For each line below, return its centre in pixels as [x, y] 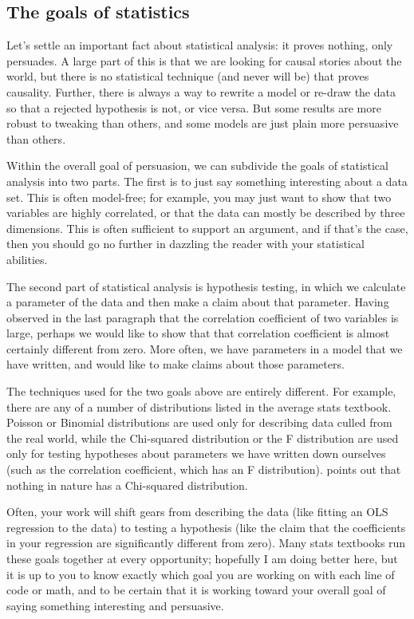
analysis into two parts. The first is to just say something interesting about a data [207, 181]
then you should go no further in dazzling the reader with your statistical [185, 244]
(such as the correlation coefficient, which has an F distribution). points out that [204, 469]
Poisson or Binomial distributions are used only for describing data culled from [199, 422]
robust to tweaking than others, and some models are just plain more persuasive [203, 123]
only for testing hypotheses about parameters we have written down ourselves [196, 453]
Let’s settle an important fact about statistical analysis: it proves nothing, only [200, 45]
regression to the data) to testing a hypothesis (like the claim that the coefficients [206, 527]
